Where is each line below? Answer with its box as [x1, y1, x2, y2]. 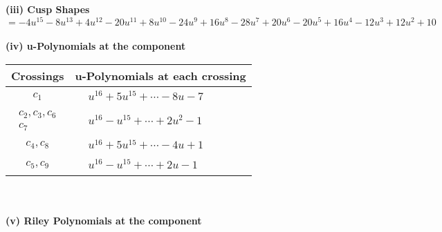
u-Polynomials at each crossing [75, 67, 246, 84]
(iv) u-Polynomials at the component [6, 39, 186, 53]
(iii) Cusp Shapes [6, 2, 90, 16]
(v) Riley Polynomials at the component [6, 213, 202, 227]
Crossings [11, 67, 64, 84]
